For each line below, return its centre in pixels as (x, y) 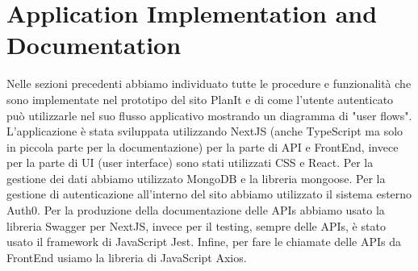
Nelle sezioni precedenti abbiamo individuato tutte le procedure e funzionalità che (209, 83)
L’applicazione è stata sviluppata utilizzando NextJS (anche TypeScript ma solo (205, 131)
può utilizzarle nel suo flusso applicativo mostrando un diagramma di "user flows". (209, 115)
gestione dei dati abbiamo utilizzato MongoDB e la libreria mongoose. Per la (196, 178)
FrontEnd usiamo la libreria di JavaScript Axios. (127, 257)
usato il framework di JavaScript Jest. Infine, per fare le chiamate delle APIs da (204, 242)
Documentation (94, 45)
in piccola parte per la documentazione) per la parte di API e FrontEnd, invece (203, 146)
